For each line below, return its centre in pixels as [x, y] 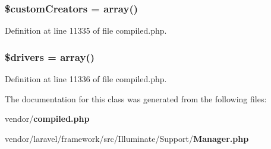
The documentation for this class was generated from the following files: [136, 98]
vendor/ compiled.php [47, 119]
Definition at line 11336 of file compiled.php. [86, 79]
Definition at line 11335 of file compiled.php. [86, 30]
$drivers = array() [50, 56]
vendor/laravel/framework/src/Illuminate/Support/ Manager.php [127, 138]
